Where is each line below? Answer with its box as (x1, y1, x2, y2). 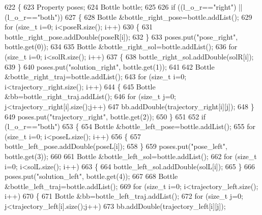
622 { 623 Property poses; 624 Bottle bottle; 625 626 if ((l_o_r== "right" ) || (5, 2, 243, 12)
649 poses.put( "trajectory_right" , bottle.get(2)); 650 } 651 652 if (5, 111, 206, 121)
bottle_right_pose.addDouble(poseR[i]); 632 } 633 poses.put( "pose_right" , (5, 31, 238, 42)
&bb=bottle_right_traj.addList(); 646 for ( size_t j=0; (5, 91, 176, 102)
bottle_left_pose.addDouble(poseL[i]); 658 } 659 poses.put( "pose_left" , (5, 141, 227, 151)
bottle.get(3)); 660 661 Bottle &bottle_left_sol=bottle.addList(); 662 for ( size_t (5, 150, 257, 161)
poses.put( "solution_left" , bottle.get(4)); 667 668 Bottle (5, 171, 178, 181)
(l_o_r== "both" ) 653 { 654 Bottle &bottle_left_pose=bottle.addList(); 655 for (5, 121, 256, 132)
